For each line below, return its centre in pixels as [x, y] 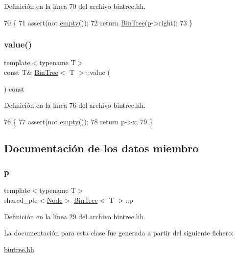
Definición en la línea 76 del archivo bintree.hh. [75, 105]
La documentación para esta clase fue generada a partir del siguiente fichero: [119, 233]
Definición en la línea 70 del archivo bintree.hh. [75, 6]
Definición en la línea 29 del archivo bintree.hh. [75, 216]
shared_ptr [21, 199]
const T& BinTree [31, 72]
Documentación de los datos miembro [101, 148]
